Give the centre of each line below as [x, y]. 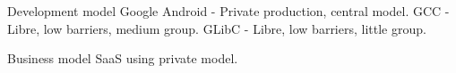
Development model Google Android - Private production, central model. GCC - [228, 11]
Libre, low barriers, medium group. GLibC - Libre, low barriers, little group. [217, 28]
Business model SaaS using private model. [123, 58]
